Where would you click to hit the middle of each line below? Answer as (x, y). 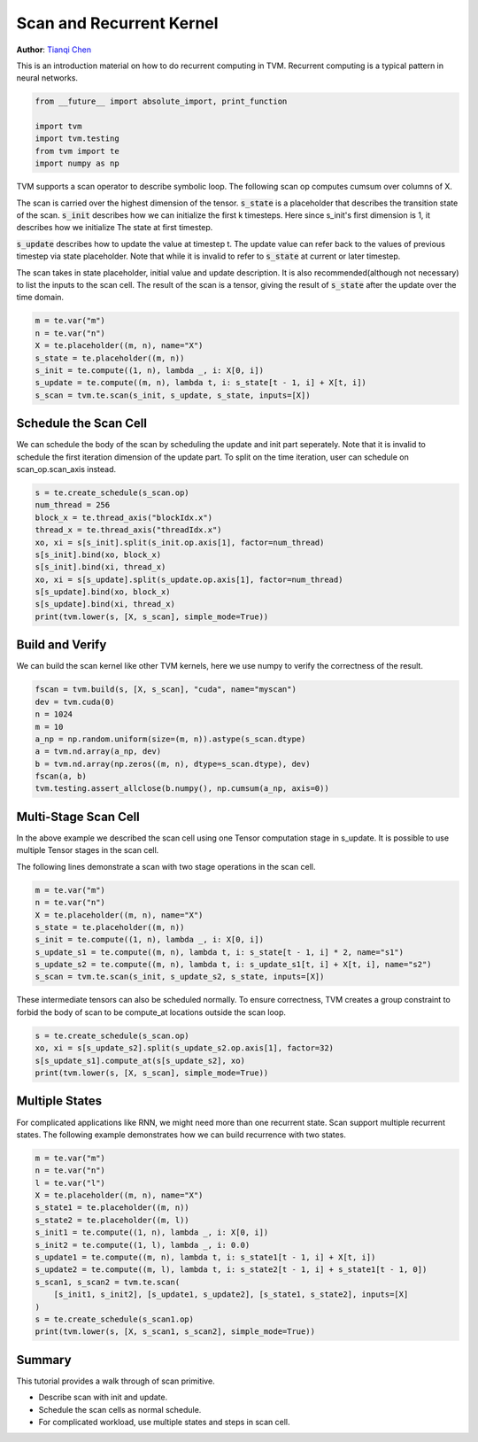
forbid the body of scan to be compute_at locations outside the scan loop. (151, 1012)
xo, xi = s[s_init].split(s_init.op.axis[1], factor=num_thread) (180, 542)
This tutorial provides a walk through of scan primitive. (116, 1381)
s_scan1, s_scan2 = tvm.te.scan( (108, 1282)
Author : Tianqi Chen (54, 50)
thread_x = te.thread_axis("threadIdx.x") (128, 530)
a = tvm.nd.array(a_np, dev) (98, 752)
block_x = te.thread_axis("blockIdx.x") (123, 517)
